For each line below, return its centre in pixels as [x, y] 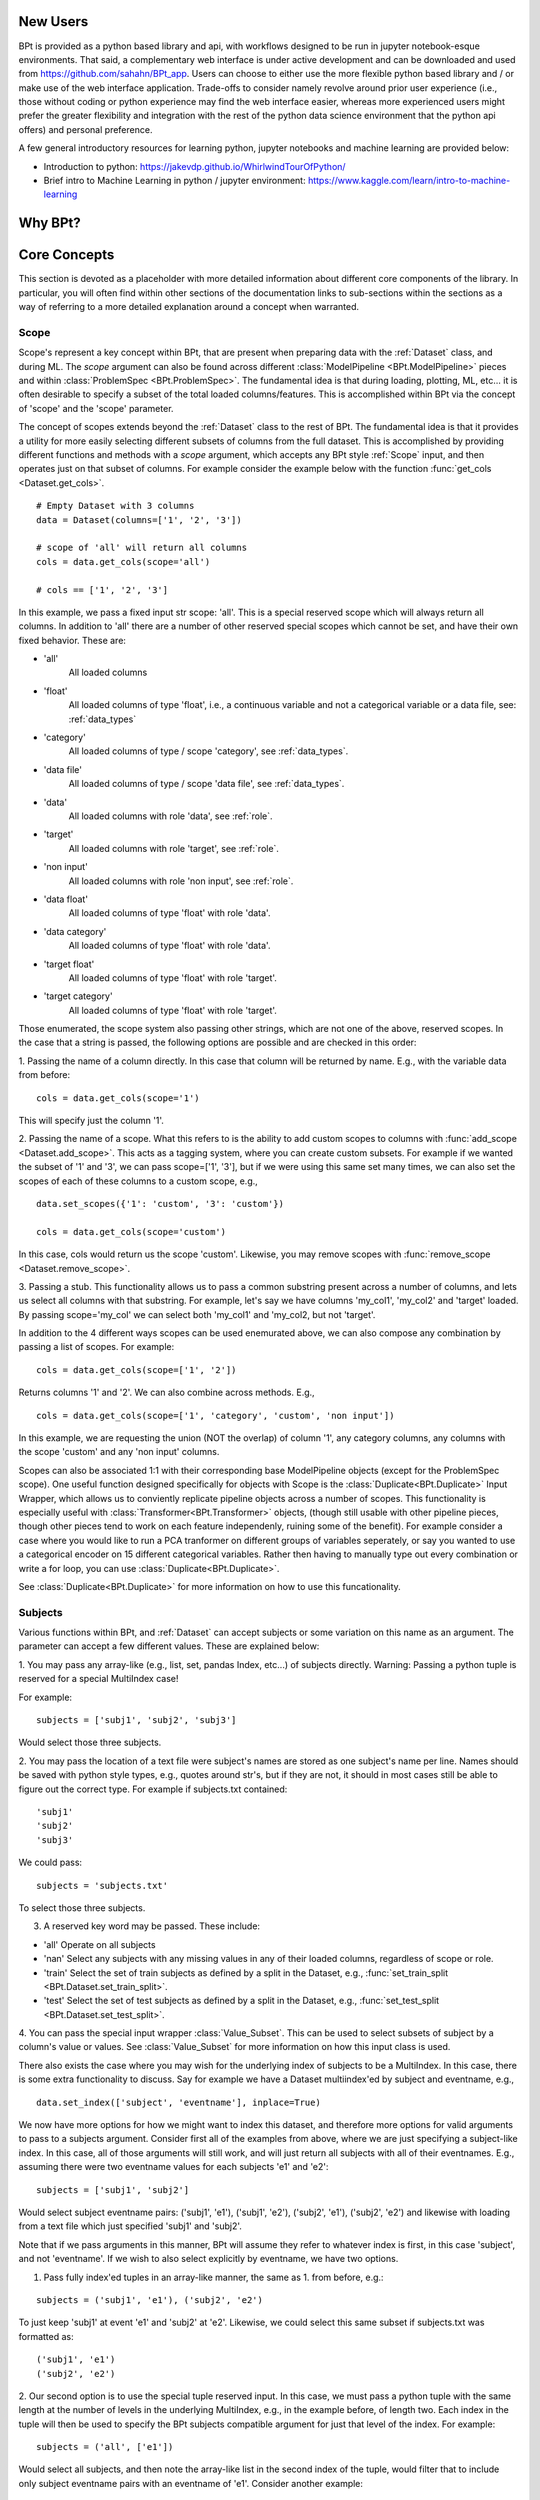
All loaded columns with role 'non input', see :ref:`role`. [181, 881]
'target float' [69, 964]
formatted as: [46, 2336]
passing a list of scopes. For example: [96, 1347]
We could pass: [50, 1862]
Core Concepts [66, 255]
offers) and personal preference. [85, 129]
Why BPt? [50, 223]
